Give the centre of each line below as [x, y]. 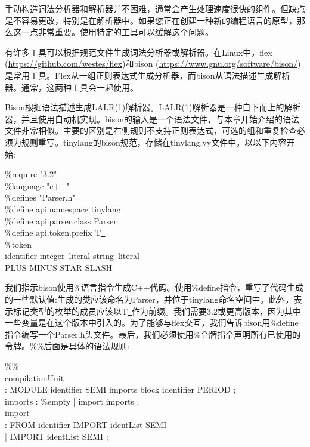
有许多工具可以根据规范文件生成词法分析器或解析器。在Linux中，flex [139, 52]
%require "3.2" [31, 174]
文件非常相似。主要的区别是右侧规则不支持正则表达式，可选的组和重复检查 [151, 130]
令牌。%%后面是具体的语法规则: [67, 346]
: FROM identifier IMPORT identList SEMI [86, 424]
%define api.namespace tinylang [63, 209]
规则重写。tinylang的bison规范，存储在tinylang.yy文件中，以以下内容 [154, 142]
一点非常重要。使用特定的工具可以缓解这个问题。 [117, 32]
